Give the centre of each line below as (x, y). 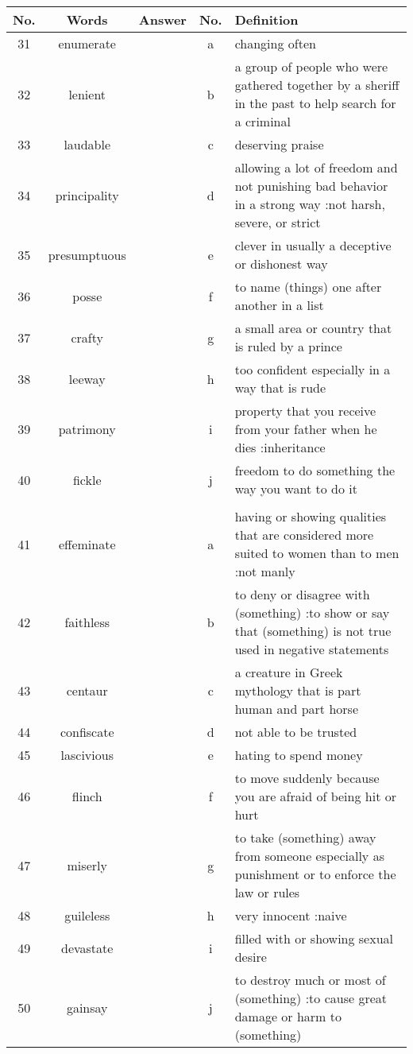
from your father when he (306, 429)
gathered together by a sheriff (317, 85)
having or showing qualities (311, 516)
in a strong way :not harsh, (310, 204)
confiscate (87, 732)
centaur (87, 690)
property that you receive (305, 411)
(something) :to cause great (311, 998)
